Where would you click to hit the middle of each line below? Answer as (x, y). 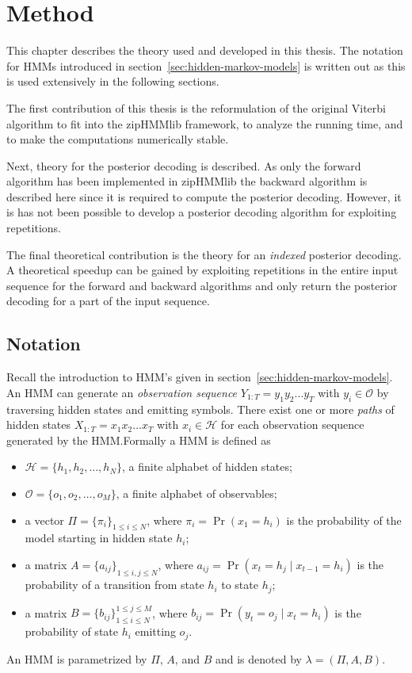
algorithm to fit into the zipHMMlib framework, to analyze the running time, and (205, 123)
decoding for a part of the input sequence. (108, 301)
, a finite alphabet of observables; (196, 493)
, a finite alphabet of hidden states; (207, 467)
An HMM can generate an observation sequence (122, 392)
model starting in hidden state (99, 538)
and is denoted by (258, 658)
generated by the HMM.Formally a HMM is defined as (139, 440)
